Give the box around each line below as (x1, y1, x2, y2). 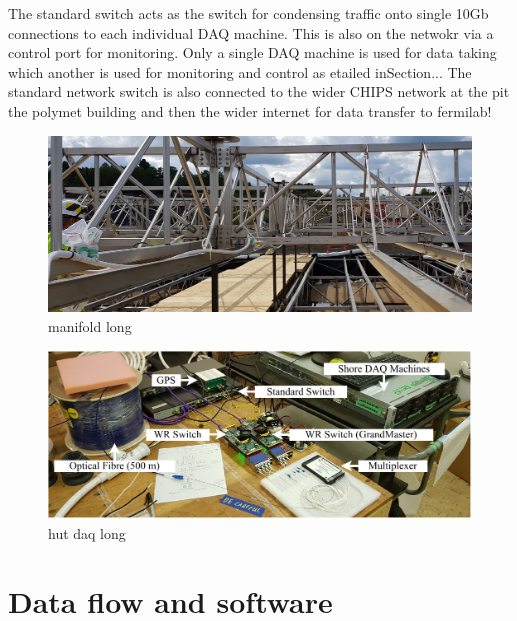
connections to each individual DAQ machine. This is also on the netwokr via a (8, 22, 494, 43)
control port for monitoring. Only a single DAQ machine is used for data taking (8, 42, 497, 63)
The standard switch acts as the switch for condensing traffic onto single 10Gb (8, 3, 489, 23)
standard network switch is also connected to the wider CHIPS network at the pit (8, 81, 510, 102)
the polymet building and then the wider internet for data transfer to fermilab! (8, 100, 492, 121)
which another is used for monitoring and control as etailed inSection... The (8, 61, 472, 82)
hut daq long (48, 522, 126, 543)
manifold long (48, 315, 132, 336)
